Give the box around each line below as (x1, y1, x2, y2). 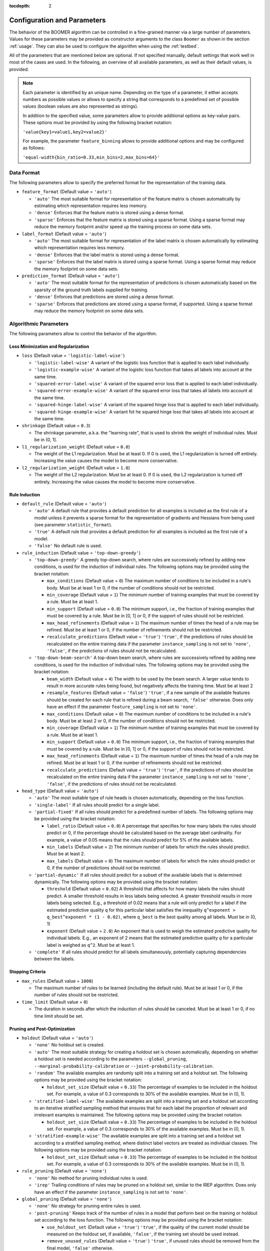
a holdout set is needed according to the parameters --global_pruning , (34, 1056, 187, 1062)
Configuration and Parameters (9, 16, 106, 25)
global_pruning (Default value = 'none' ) (21, 1196, 112, 1202)
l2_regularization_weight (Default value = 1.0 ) (21, 464, 130, 470)
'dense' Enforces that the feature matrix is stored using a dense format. (34, 210, 184, 216)
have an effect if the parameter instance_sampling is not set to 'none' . (34, 1189, 187, 1195)
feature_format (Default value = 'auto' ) (21, 189, 112, 195)
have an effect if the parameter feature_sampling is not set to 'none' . (46, 704, 197, 710)
